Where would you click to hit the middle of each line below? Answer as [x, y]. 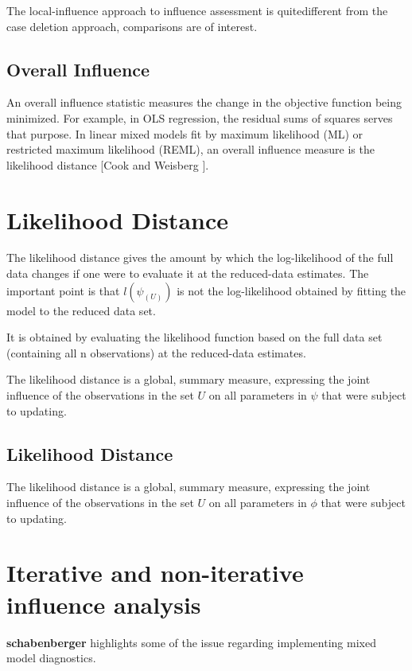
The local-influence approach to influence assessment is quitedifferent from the [197, 10]
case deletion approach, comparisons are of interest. [132, 26]
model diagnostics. [51, 658]
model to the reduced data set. [81, 310]
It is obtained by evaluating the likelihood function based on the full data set [194, 337]
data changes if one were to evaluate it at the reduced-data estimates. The [188, 273]
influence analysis [104, 604]
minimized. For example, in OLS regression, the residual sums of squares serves [200, 117]
